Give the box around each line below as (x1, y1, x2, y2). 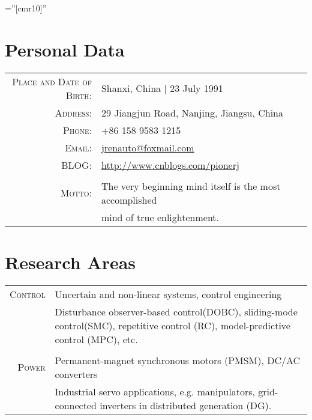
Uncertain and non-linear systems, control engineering (55, 287, 282, 301)
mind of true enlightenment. (101, 210, 220, 224)
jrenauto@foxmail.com (101, 140, 194, 154)
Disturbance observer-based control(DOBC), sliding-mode (55, 304, 298, 318)
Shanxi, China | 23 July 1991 (101, 81, 223, 96)
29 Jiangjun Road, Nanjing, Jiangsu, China (101, 105, 283, 120)
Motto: (60, 186, 92, 200)
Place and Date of (12, 74, 92, 88)
